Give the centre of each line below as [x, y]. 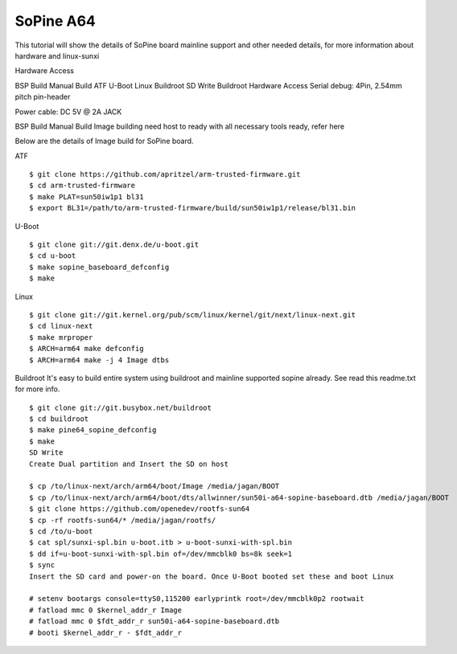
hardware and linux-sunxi [57, 55]
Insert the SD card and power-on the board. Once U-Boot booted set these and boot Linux [212, 576]
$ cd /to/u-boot [61, 531]
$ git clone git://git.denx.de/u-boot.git [114, 245]
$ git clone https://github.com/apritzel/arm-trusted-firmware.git [165, 174]
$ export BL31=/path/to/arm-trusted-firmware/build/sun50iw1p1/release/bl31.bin [193, 208]
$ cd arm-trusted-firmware [82, 186]
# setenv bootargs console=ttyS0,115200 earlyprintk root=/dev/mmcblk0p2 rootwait [197, 599]
